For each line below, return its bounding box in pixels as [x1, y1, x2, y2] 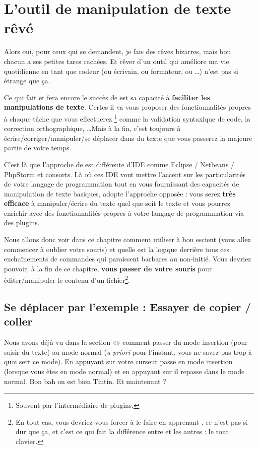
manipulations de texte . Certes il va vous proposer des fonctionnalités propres [4, 102, 251, 112]
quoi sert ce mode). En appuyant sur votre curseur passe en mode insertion [4, 356, 233, 367]
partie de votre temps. [4, 142, 71, 153]
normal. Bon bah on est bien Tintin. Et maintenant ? [4, 376, 166, 386]
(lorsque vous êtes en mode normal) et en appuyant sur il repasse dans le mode [4, 366, 245, 377]
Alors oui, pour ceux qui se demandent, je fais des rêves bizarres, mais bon [4, 46, 231, 57]
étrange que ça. [4, 75, 50, 86]
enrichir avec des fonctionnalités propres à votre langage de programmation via [4, 207, 244, 218]
